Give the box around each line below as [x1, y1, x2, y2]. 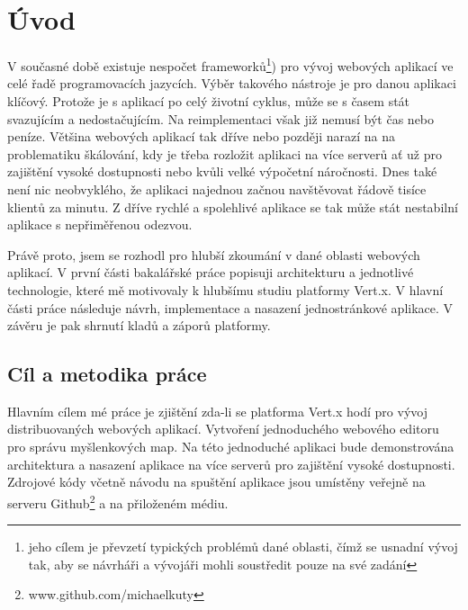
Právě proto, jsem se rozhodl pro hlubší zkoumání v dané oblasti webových [7, 245, 420, 264]
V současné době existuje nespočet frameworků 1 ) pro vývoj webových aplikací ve [7, 54, 454, 75]
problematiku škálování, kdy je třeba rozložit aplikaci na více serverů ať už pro [7, 144, 443, 163]
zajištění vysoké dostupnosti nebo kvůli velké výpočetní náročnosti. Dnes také [7, 162, 437, 181]
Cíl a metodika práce [7, 360, 207, 388]
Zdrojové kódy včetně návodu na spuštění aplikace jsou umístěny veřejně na [7, 472, 426, 491]
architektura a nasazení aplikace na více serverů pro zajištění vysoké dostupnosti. [7, 454, 455, 473]
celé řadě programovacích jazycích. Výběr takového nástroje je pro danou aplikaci [7, 74, 456, 93]
